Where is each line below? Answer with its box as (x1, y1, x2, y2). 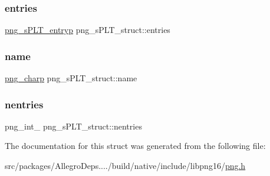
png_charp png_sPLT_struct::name (5, 72, 137, 84)
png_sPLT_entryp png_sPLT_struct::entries (5, 24, 170, 36)
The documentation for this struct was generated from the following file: (5, 140, 266, 152)
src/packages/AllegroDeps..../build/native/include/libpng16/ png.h (5, 160, 246, 172)
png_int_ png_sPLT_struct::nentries (5, 119, 142, 132)
